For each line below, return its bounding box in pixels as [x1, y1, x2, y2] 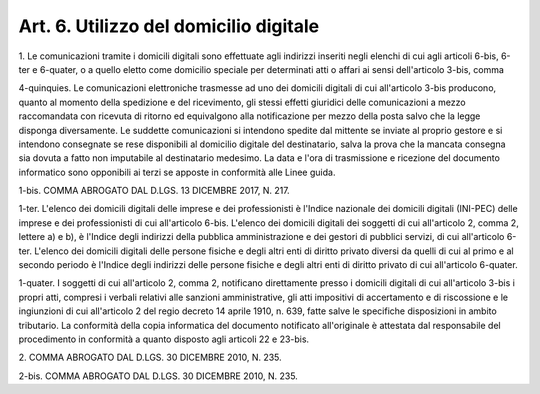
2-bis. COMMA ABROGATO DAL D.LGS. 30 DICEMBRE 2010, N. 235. [18, 370, 299, 382]
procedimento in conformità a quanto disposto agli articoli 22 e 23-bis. [18, 333, 310, 345]
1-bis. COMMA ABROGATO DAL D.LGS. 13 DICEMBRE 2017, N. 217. [18, 185, 290, 197]
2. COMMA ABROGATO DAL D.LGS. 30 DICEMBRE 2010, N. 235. [18, 351, 282, 364]
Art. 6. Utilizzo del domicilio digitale [18, 15, 320, 37]
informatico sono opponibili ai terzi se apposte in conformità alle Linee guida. [18, 166, 336, 178]
